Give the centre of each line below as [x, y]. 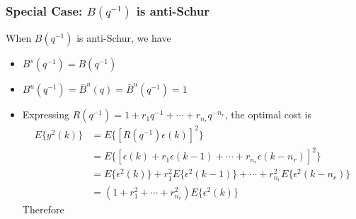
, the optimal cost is [268, 114]
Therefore [43, 209]
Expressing [46, 114]
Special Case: [44, 10]
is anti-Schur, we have [124, 38]
